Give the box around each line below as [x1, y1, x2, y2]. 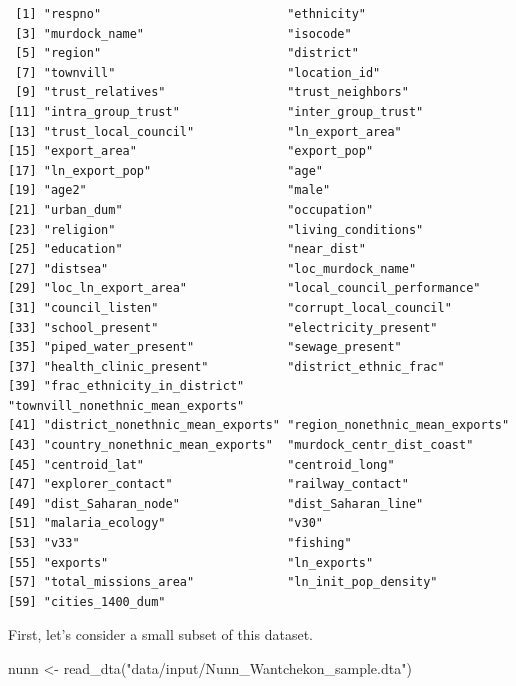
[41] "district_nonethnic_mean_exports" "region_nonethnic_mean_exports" [8, 418, 510, 433]
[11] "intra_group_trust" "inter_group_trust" [8, 104, 424, 119]
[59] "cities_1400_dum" [8, 594, 166, 609]
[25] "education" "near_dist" [8, 242, 366, 257]
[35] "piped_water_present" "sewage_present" [8, 340, 402, 355]
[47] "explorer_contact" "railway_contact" [8, 477, 409, 492]
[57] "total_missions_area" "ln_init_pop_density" [8, 575, 438, 590]
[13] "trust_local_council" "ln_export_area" [8, 124, 402, 139]
